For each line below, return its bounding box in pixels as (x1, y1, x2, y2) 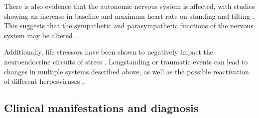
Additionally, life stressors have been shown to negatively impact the (4, 47, 214, 57)
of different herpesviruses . (4, 76, 84, 86)
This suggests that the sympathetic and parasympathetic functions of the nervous (4, 20, 254, 31)
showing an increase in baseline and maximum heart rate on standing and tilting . (4, 10, 255, 21)
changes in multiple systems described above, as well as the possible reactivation (4, 66, 249, 76)
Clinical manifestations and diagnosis (4, 100, 199, 116)
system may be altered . (4, 30, 77, 40)
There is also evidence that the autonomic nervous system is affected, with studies (4, 1, 255, 11)
